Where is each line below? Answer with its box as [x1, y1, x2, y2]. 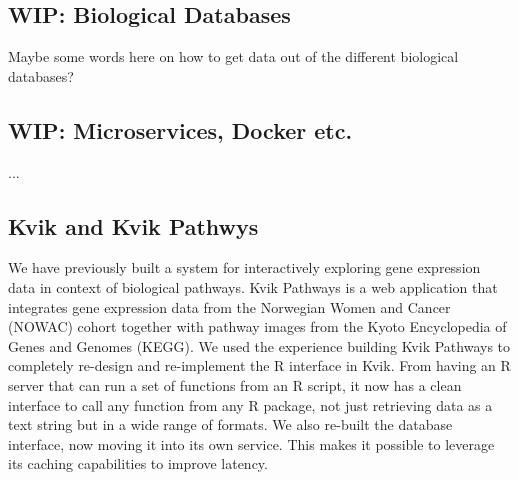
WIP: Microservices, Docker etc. [8, 114, 353, 145]
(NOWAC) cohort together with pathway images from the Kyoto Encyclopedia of [8, 316, 507, 337]
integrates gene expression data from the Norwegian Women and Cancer [8, 296, 451, 317]
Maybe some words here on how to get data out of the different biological [8, 46, 459, 67]
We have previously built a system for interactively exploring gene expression [8, 257, 481, 278]
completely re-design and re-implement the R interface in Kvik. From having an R [8, 355, 511, 376]
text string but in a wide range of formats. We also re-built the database [8, 414, 453, 435]
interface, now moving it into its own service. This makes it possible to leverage [8, 433, 495, 454]
